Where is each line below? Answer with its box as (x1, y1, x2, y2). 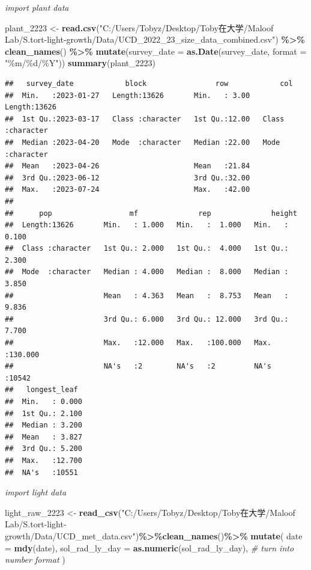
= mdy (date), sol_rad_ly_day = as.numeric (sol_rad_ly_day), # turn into (5, 541, 294, 554)
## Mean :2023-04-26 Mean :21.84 (5, 162, 250, 171)
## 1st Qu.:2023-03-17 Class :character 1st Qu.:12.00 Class (5, 114, 285, 123)
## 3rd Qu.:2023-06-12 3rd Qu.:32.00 (5, 173, 250, 182)
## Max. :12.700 (5, 456, 82, 465)
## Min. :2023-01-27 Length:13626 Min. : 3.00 (5, 91, 250, 100)
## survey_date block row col (5, 79, 293, 88)
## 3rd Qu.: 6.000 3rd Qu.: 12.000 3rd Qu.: (5, 314, 289, 323)
